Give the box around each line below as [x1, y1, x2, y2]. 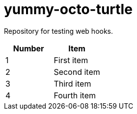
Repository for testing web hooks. [4, 26, 113, 35]
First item [54, 55, 88, 65]
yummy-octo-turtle [4, 1, 133, 18]
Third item [54, 78, 91, 89]
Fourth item [54, 90, 96, 100]
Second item [54, 67, 100, 77]
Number [13, 43, 44, 53]
